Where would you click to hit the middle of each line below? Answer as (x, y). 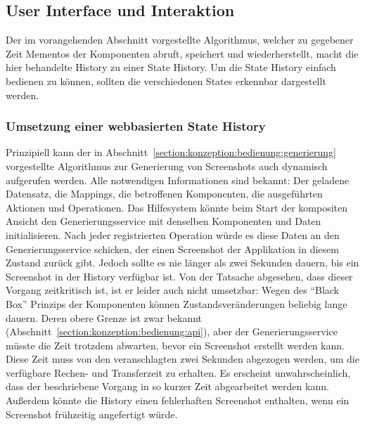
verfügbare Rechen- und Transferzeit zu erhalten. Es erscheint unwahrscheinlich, (178, 372)
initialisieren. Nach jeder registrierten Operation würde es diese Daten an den (173, 234)
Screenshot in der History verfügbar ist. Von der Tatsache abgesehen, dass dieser (179, 276)
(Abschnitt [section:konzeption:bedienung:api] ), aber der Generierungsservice (172, 331)
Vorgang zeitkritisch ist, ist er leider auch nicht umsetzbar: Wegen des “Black (173, 290)
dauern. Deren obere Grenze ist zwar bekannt (104, 317)
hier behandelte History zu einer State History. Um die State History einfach (171, 67)
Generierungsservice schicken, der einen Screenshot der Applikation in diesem (172, 248)
